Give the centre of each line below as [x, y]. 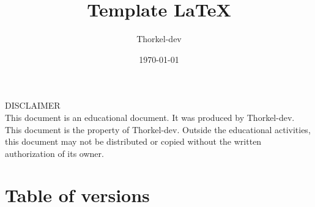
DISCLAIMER [33, 105]
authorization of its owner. [54, 153]
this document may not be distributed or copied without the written [133, 141]
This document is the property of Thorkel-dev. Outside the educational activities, [158, 129]
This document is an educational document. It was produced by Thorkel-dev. [150, 117]
